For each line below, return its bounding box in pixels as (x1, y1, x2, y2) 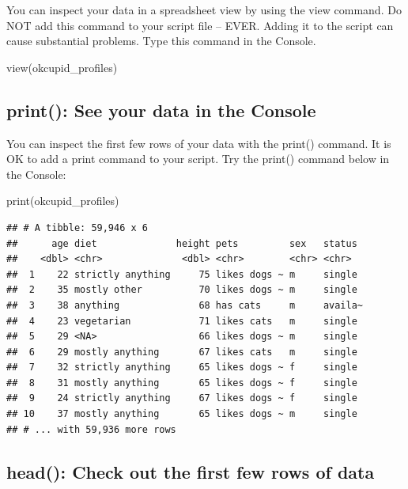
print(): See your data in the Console (6, 97, 316, 122)
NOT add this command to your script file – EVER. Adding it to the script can (6, 17, 394, 33)
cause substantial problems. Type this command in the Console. (6, 32, 316, 49)
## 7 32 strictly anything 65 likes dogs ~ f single (6, 362, 357, 373)
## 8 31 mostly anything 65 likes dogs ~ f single (6, 377, 357, 389)
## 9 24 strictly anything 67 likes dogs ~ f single (6, 392, 357, 404)
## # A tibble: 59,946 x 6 (6, 222, 148, 233)
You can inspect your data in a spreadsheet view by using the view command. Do (6, 2, 402, 17)
